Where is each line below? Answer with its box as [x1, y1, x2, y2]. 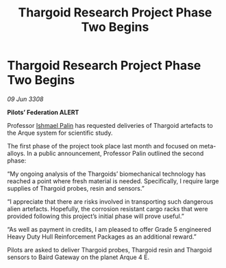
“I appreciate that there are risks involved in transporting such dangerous [7, 197, 214, 206]
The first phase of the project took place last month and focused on [7, 142, 198, 150]
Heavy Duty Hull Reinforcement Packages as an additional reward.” [7, 232, 197, 241]
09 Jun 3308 [7, 94, 44, 103]
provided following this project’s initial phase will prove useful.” [7, 212, 185, 220]
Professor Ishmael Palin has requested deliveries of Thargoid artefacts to [7, 121, 214, 129]
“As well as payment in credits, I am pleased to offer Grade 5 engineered [7, 225, 212, 233]
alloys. [7, 149, 26, 157]
